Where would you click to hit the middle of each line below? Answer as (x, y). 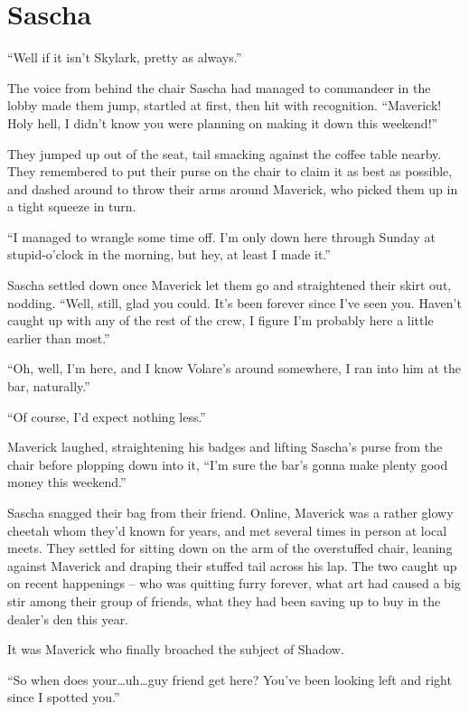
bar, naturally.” (49, 386)
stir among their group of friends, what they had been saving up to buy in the (224, 600)
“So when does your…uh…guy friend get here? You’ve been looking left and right (230, 679)
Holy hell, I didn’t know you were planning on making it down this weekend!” (223, 122)
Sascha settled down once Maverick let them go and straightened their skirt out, (230, 285)
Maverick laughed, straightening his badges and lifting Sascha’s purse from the (225, 447)
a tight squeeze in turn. (72, 206)
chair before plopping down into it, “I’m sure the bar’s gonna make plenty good (228, 464)
